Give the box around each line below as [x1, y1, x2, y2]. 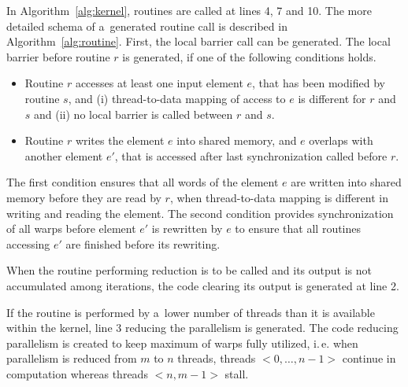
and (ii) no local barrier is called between [34, 105, 233, 122]
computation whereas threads [6, 365, 148, 381]
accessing [6, 235, 50, 252]
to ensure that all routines [235, 220, 362, 237]
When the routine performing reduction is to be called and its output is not [6, 262, 372, 278]
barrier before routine [6, 48, 110, 64]
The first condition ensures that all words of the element [6, 174, 279, 190]
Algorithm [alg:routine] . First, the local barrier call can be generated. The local [6, 33, 391, 50]
